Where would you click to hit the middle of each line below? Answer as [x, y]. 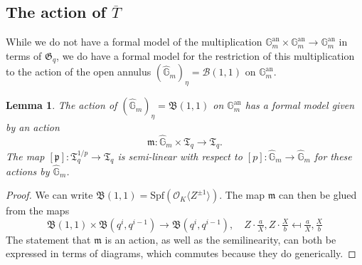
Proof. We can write [49, 195]
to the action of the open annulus [79, 72]
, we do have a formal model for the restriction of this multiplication [206, 55]
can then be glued [318, 195]
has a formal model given [300, 105]
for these [333, 156]
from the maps [38, 211]
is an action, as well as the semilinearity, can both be [220, 239]
